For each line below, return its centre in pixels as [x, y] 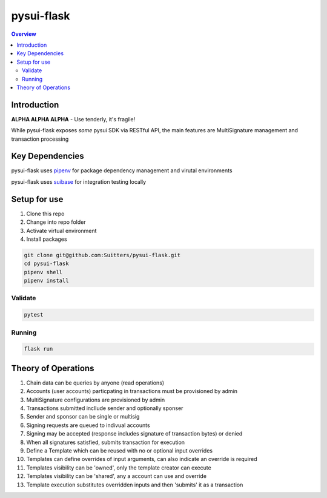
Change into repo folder [56, 222]
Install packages [47, 239]
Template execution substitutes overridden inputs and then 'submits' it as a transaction [135, 485]
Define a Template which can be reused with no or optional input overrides [120, 451]
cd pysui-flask [46, 264]
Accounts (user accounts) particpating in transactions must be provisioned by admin [132, 391]
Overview [24, 34]
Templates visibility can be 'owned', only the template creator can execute [119, 468]
